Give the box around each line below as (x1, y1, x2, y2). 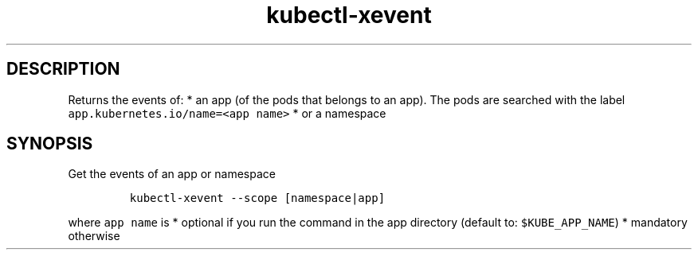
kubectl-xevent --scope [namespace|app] (129, 192, 386, 205)
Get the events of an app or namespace (68, 167, 276, 181)
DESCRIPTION (6, 59, 120, 80)
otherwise (68, 229, 120, 243)
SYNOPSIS (6, 134, 93, 154)
